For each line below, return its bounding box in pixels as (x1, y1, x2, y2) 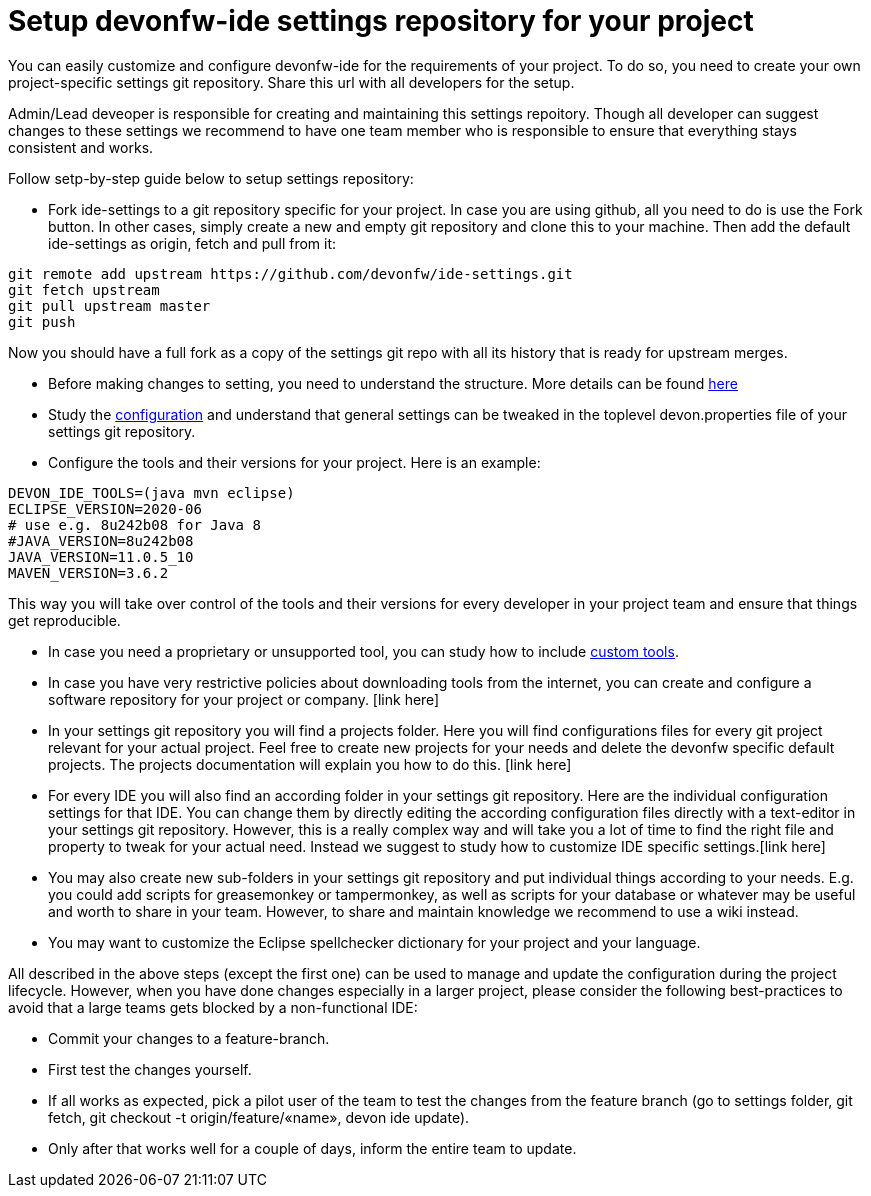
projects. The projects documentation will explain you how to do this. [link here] (48, 755, 572, 773)
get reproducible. (8, 611, 121, 629)
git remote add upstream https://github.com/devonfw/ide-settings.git (8, 265, 573, 282)
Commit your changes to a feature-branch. (48, 1029, 330, 1047)
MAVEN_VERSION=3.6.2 (8, 564, 169, 581)
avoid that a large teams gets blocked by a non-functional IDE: (8, 998, 418, 1016)
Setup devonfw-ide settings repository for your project (8, 4, 754, 38)
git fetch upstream (8, 281, 160, 298)
